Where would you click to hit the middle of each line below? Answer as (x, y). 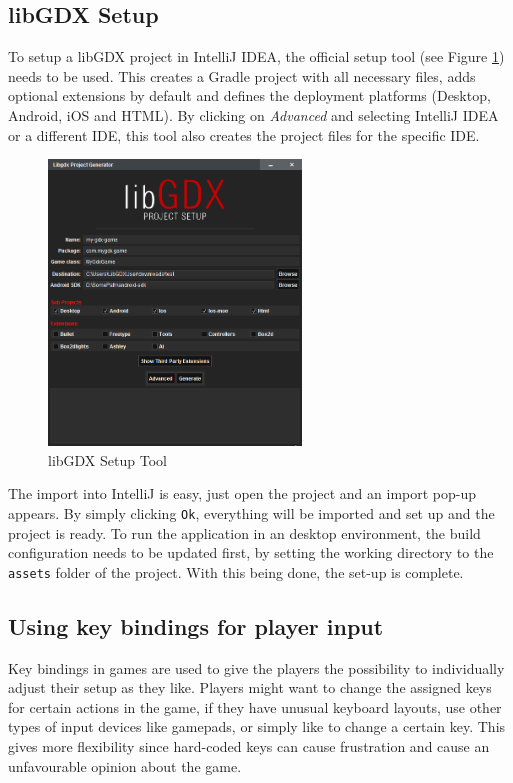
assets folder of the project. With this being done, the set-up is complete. (236, 571)
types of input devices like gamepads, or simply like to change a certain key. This (257, 726)
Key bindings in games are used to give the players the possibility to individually (256, 667)
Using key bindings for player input (196, 625)
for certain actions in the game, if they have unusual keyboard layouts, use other (255, 706)
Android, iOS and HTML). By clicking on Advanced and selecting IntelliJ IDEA (253, 114)
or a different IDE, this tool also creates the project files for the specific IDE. (244, 134)
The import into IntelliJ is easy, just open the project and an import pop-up (242, 493)
